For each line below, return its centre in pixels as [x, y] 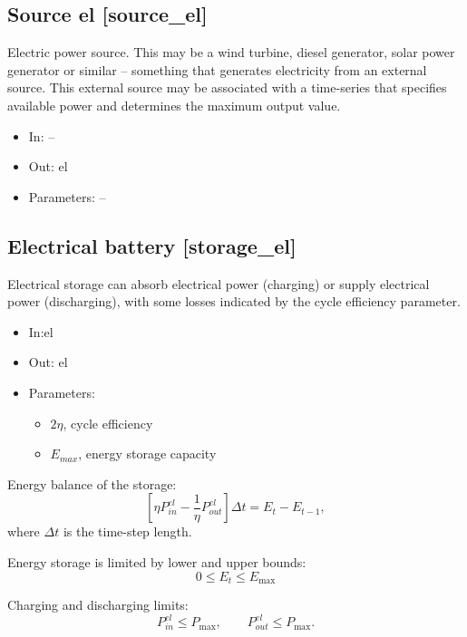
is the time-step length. [127, 531]
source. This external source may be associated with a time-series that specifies [227, 87]
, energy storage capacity [147, 454]
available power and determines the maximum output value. [174, 105]
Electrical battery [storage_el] [152, 245]
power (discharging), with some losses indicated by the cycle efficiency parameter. [234, 301]
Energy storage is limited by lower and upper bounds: [157, 561]
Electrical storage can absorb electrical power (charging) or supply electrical [219, 283]
